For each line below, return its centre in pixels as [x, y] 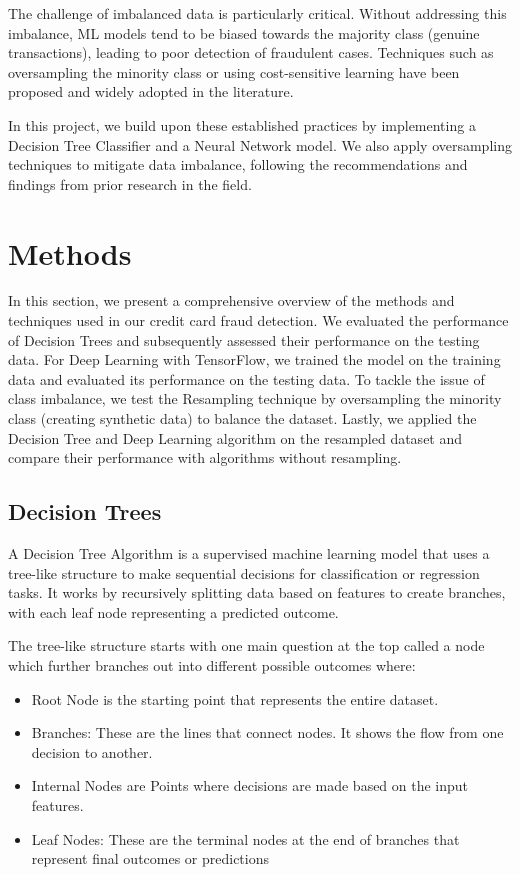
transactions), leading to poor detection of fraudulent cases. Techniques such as [251, 52]
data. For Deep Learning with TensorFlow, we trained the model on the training [254, 359]
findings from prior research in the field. [130, 183]
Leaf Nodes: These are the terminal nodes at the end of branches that [245, 838]
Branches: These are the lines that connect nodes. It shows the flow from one [267, 732]
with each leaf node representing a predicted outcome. [173, 611]
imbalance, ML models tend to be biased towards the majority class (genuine [244, 32]
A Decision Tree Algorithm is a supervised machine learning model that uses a [249, 553]
